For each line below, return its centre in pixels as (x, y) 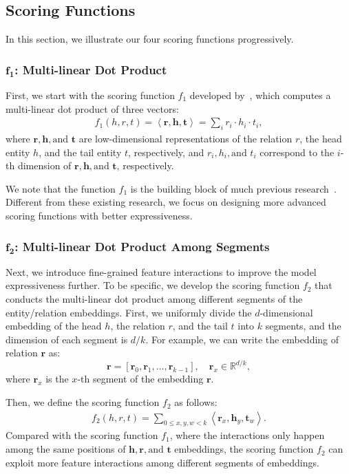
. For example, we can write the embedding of (242, 339)
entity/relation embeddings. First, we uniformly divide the (129, 312)
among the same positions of (66, 449)
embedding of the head (54, 326)
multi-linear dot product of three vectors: (92, 108)
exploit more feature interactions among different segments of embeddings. (162, 462)
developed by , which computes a (260, 95)
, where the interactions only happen (247, 435)
